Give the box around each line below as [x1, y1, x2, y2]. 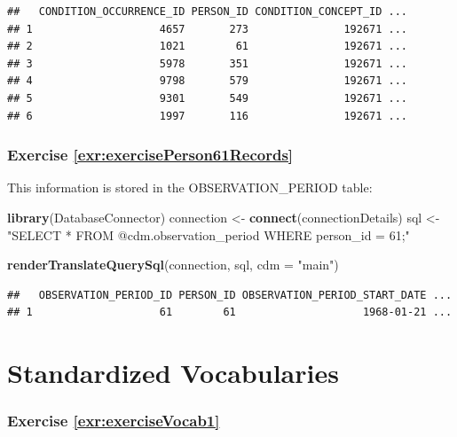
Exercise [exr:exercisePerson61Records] [7, 144, 294, 166]
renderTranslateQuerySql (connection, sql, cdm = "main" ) [7, 255, 339, 274]
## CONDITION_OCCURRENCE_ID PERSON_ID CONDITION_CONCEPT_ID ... [7, 5, 408, 18]
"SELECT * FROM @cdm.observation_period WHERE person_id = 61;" [7, 225, 410, 244]
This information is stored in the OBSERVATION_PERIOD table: [7, 178, 373, 197]
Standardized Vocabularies [7, 355, 339, 391]
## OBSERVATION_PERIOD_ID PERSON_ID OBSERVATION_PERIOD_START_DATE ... [7, 288, 453, 301]
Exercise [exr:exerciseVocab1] [7, 410, 220, 432]
